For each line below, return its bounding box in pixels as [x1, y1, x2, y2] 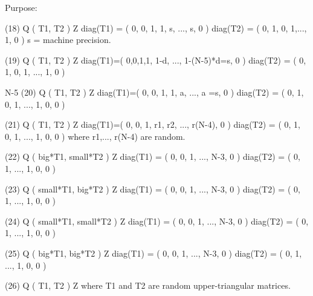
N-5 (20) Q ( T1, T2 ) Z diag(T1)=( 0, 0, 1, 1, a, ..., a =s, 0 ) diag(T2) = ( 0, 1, [5, 85, 304, 98]
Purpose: [5, 1, 37, 13]
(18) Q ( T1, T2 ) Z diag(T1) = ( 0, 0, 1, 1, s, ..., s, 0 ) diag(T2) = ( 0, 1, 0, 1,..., [5, 21, 307, 34]
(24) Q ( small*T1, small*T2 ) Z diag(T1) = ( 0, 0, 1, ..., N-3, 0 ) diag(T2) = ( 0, [5, 214, 309, 227]
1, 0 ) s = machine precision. [5, 33, 111, 46]
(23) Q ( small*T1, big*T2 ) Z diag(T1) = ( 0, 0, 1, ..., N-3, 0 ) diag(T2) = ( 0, [5, 182, 300, 195]
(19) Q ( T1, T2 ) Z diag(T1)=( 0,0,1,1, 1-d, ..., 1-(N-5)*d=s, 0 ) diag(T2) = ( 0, [5, 53, 306, 66]
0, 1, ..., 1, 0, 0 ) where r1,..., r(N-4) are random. [5, 130, 186, 142]
